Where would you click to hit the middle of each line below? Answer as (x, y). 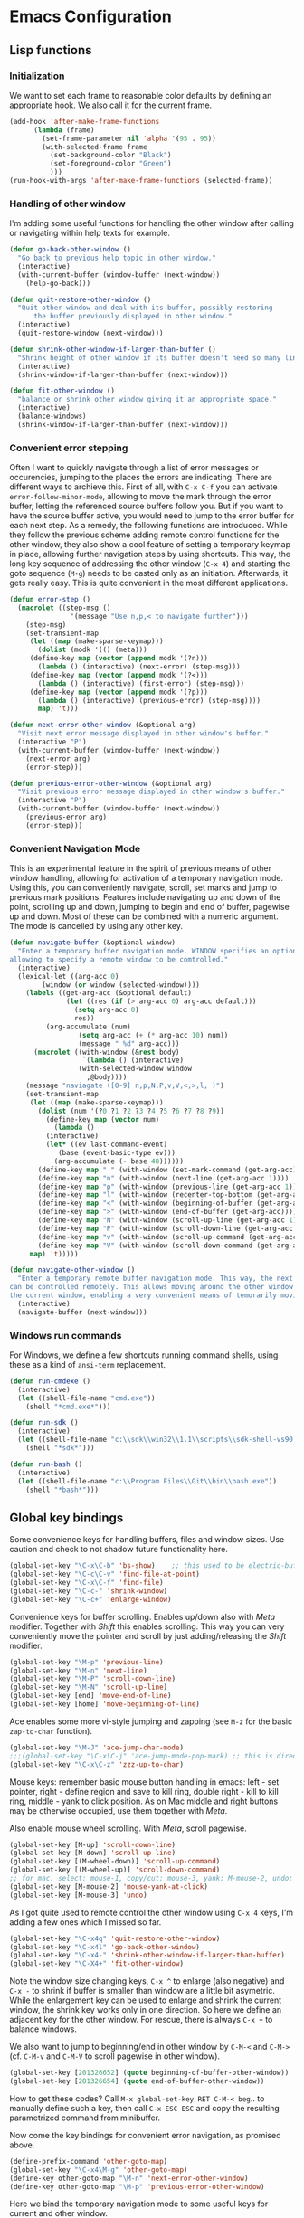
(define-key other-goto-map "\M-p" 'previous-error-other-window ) (137, 2186)
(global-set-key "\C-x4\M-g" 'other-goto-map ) (99, 2170)
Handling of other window (67, 204)
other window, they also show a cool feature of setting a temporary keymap (150, 545)
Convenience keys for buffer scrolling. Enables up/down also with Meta (142, 1616)
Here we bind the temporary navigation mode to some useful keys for (139, 2204)
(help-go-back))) (58, 283)
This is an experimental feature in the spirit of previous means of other (141, 868)
